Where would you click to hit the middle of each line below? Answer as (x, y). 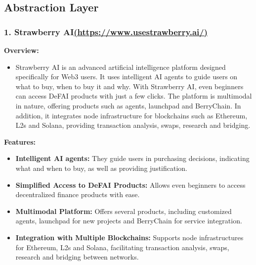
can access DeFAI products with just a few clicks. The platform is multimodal (134, 96)
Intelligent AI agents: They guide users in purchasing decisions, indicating (132, 158)
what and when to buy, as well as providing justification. (101, 168)
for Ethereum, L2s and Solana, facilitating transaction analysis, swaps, (122, 247)
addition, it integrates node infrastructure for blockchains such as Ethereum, (131, 115)
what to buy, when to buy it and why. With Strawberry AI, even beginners (129, 86)
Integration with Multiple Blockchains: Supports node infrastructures (129, 237)
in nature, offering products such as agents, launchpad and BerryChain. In (128, 105)
